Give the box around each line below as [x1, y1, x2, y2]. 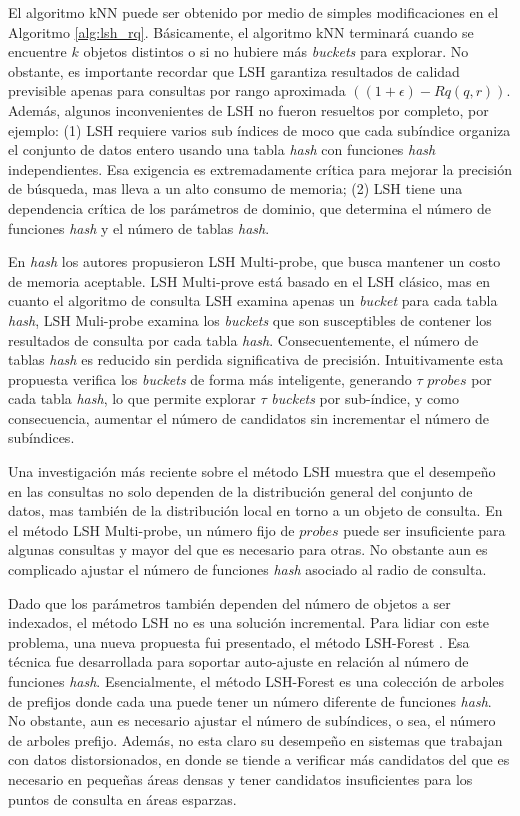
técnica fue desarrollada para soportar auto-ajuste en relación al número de [8, 651, 469, 672]
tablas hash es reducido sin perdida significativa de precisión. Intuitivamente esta [8, 349, 504, 370]
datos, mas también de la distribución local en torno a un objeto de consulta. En [8, 500, 503, 521]
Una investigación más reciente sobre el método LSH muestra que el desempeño [8, 461, 496, 482]
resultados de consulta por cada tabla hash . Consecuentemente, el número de [8, 329, 479, 350]
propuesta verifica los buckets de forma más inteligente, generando [8, 368, 412, 389]
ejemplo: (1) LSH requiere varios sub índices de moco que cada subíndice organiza [8, 119, 511, 140]
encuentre [8, 41, 67, 62]
